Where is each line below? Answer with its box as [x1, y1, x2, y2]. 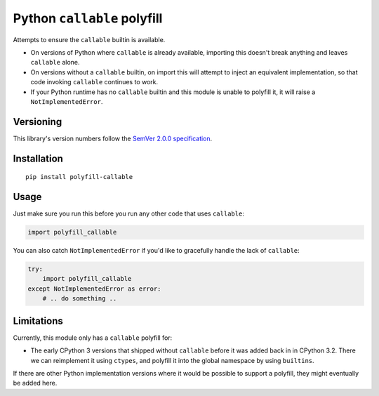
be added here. [13, 379, 58, 388]
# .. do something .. [42, 295, 117, 303]
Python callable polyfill [13, 11, 163, 26]
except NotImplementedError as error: [27, 284, 161, 293]
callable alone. [30, 58, 80, 67]
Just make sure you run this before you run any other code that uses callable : [13, 209, 245, 218]
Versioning [13, 116, 62, 128]
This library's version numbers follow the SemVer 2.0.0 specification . [13, 134, 213, 143]
